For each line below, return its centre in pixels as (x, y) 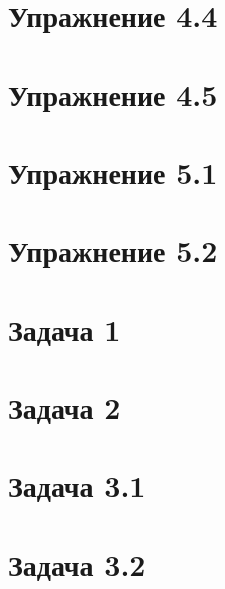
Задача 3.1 (77, 485)
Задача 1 (64, 328)
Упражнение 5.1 (113, 171)
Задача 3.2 (77, 563)
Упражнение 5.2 (113, 250)
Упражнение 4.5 (113, 93)
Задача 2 (64, 407)
